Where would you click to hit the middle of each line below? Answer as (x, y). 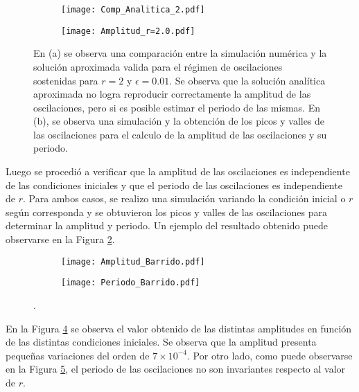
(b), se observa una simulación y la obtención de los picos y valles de (179, 121)
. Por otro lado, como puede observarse (270, 355)
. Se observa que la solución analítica (247, 80)
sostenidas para (66, 80)
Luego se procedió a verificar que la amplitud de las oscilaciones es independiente (178, 171)
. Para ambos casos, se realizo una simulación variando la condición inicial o (184, 198)
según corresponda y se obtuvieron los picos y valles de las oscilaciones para (166, 212)
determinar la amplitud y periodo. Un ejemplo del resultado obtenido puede (167, 225)
